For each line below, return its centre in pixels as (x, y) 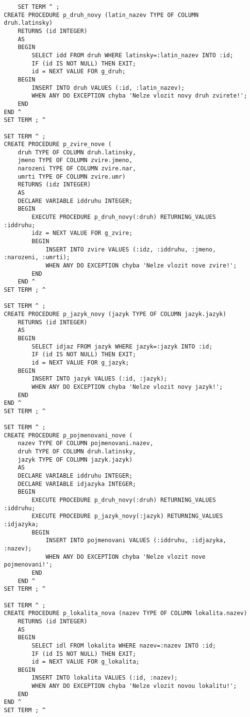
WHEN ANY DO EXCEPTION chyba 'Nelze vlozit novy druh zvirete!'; (140, 96)
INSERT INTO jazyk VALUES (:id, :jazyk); (100, 379)
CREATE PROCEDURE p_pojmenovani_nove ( (68, 435)
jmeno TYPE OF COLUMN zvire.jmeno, (75, 160)
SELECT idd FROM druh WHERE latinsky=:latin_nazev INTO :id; (133, 55)
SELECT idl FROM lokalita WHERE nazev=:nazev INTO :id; (124, 645)
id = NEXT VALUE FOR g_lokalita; (86, 662)
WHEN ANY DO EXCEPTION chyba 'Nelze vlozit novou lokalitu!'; (134, 686)
